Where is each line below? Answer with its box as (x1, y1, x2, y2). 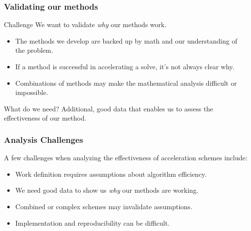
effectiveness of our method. (4, 113, 87, 123)
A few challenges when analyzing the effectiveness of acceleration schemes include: (4, 153, 248, 163)
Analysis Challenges (4, 133, 83, 145)
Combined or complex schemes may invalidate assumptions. (15, 201, 192, 211)
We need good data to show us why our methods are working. (15, 185, 199, 195)
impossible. (15, 87, 48, 97)
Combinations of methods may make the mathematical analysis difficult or (15, 77, 237, 88)
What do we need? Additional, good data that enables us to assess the (4, 103, 213, 113)
